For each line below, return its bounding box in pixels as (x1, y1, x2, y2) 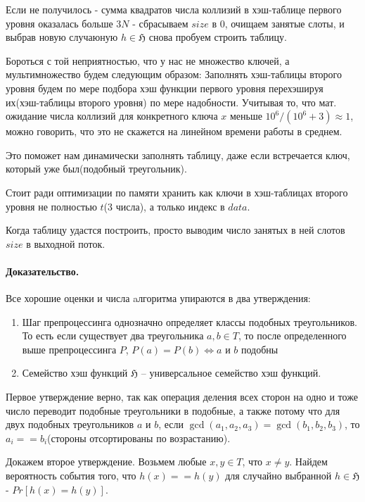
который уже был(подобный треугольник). (6, 161, 187, 176)
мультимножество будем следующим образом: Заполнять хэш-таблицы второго (6, 67, 342, 82)
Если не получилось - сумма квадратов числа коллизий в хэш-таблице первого (6, 2, 342, 16)
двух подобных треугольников (6, 417, 134, 432)
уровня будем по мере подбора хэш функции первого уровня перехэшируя (6, 80, 324, 95)
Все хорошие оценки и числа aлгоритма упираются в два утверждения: (6, 291, 311, 306)
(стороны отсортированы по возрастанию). (47, 430, 231, 445)
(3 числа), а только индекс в (103, 199, 225, 213)
